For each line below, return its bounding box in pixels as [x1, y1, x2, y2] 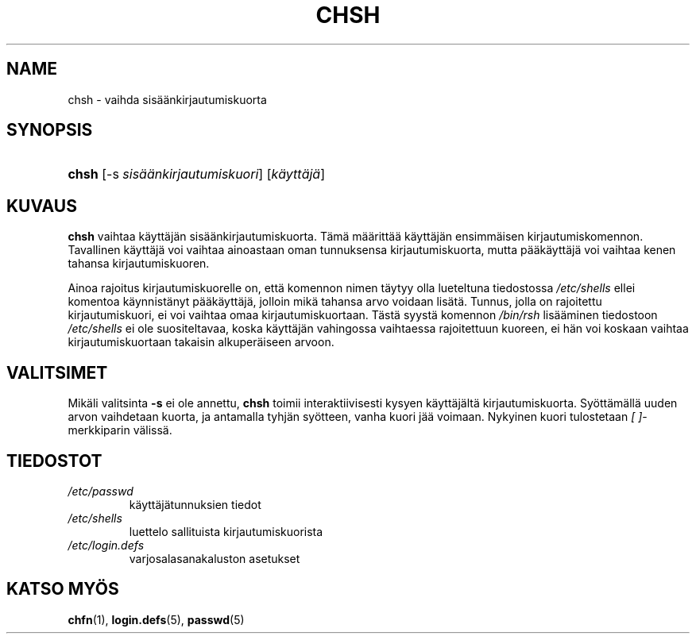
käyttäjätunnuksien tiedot [129, 497, 261, 511]
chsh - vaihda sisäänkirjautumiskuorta [68, 92, 267, 106]
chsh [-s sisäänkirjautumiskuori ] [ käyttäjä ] [68, 166, 326, 183]
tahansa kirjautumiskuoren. [68, 256, 210, 271]
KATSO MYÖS [6, 579, 119, 600]
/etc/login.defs [68, 538, 145, 552]
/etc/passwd [68, 484, 133, 498]
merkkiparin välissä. [68, 423, 172, 438]
